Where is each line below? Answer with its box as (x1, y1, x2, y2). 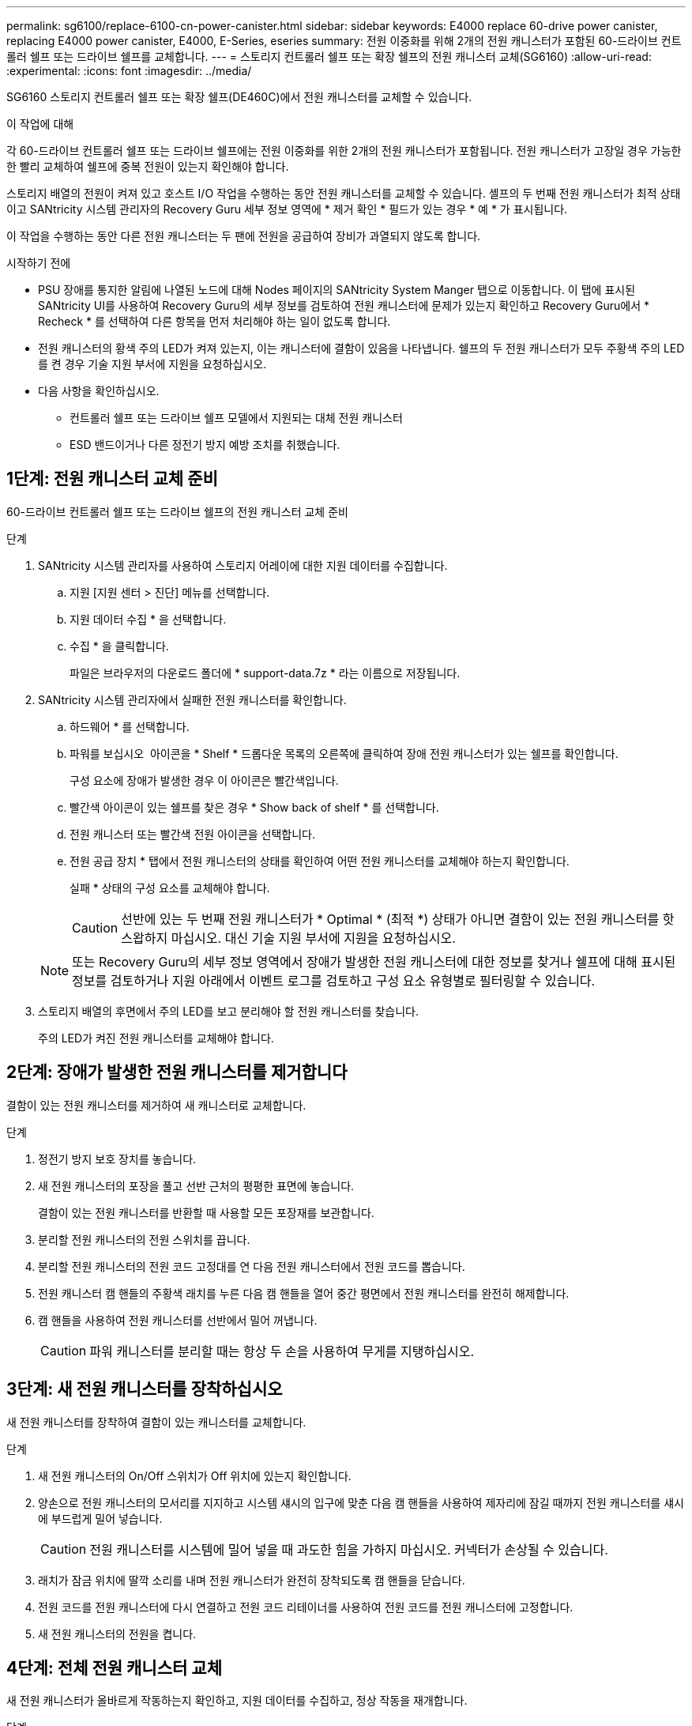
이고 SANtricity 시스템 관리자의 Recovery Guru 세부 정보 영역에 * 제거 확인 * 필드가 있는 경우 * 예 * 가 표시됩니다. (6, 202, 568, 216)
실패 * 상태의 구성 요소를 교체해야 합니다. (70, 880, 270, 895)
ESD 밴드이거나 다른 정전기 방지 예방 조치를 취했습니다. (70, 438, 340, 451)
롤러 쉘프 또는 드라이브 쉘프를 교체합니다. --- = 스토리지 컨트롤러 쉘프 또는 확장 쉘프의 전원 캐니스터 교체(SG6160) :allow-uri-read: (6, 50, 652, 63)
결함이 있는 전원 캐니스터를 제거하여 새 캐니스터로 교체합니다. (6, 1098, 307, 1112)
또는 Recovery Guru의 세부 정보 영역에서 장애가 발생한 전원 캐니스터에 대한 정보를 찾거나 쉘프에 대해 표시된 (72, 953, 676, 970)
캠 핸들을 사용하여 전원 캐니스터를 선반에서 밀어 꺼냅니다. (38, 1313, 318, 1327)
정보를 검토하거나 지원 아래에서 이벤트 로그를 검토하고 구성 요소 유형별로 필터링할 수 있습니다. (72, 972, 596, 989)
